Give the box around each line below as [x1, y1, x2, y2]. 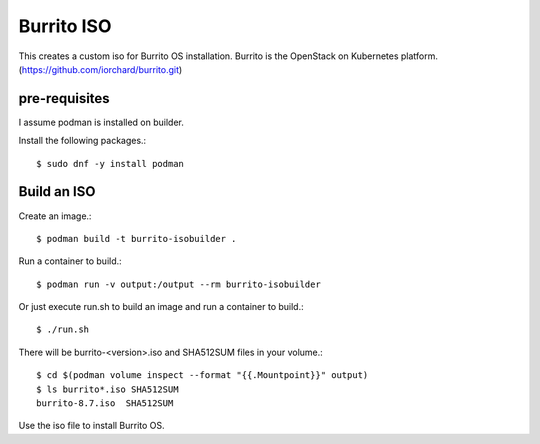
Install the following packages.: [18, 135, 147, 147]
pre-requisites [18, 90, 110, 107]
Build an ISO [18, 183, 96, 200]
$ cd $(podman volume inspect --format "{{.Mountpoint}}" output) [36, 370, 369, 381]
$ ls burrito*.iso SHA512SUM [36, 383, 179, 395]
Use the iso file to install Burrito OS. [18, 420, 165, 432]
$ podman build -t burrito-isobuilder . [36, 233, 237, 244]
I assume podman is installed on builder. [18, 116, 184, 128]
